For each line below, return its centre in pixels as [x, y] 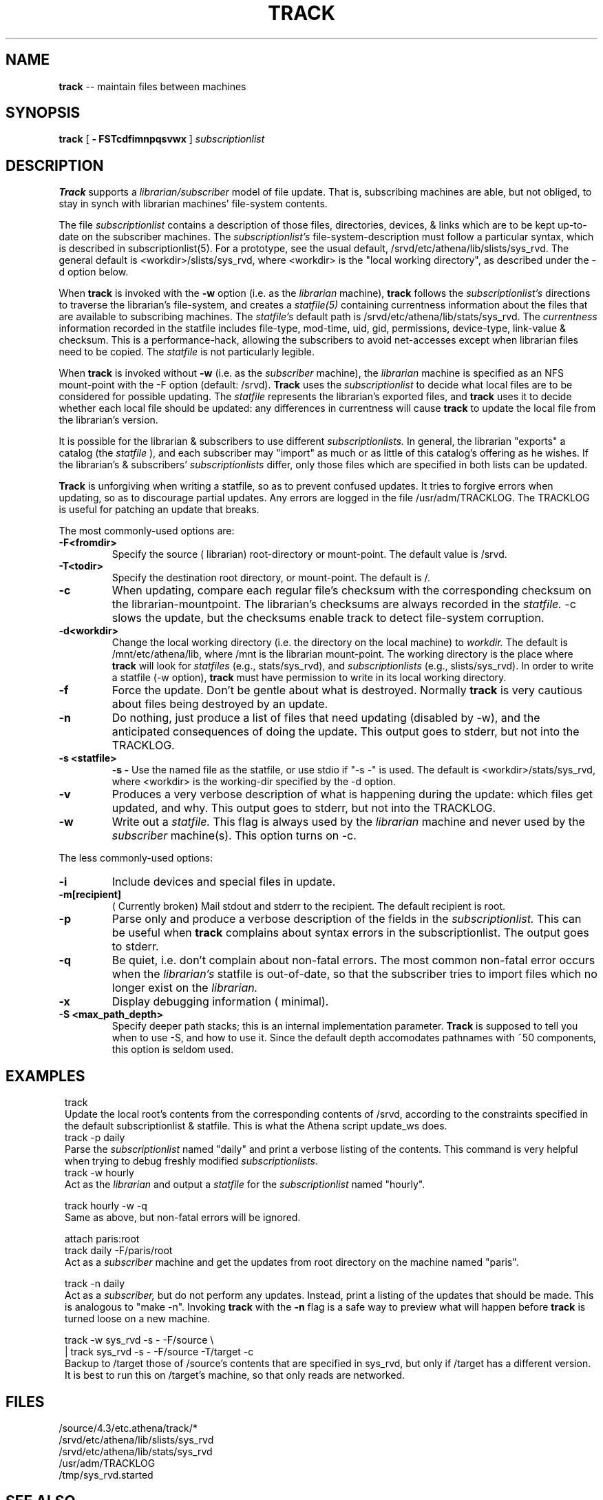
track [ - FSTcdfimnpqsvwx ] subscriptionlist [162, 139]
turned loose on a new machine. [138, 1319]
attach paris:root [102, 1239]
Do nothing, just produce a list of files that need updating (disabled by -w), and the [326, 718]
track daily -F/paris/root [119, 1251]
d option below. [94, 272]
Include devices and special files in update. [224, 882]
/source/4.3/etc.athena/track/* [128, 1428]
